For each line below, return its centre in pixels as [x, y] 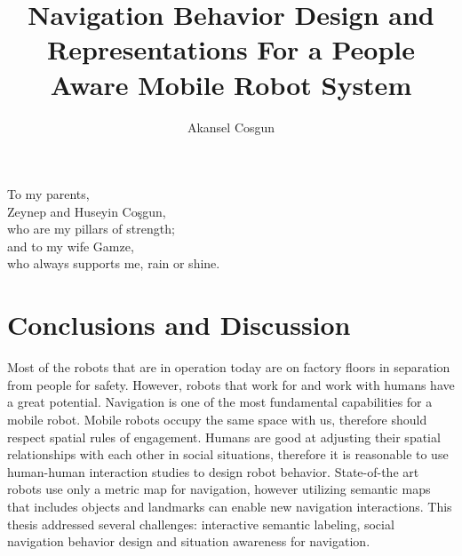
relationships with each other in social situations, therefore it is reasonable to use [228, 454]
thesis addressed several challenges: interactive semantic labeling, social [201, 524]
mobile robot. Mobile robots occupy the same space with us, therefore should [217, 419]
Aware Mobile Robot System [231, 84]
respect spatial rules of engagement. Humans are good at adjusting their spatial [224, 437]
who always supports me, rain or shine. [114, 263]
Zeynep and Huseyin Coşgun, [87, 211]
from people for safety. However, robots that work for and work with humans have [231, 384]
